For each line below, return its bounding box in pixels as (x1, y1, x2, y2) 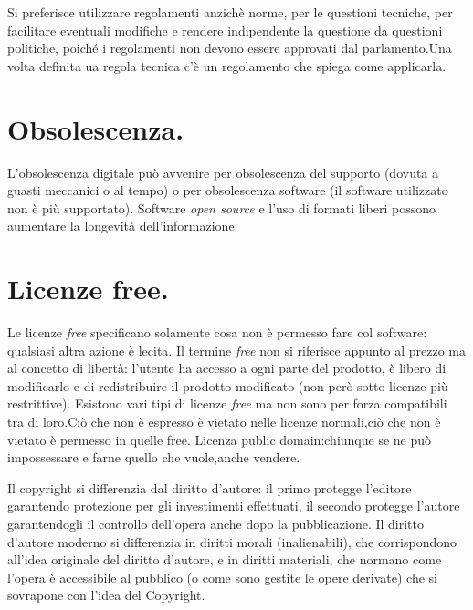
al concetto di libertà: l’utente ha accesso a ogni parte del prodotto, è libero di (7, 358, 447, 377)
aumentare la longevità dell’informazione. (7, 216, 238, 235)
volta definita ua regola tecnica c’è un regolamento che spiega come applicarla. (7, 56, 447, 75)
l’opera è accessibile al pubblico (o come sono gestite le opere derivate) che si (7, 567, 437, 586)
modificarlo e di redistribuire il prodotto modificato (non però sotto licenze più (7, 376, 448, 395)
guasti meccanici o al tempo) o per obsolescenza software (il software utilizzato (7, 181, 448, 200)
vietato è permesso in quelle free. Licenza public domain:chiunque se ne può (7, 429, 432, 449)
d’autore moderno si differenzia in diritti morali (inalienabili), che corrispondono (7, 532, 457, 551)
